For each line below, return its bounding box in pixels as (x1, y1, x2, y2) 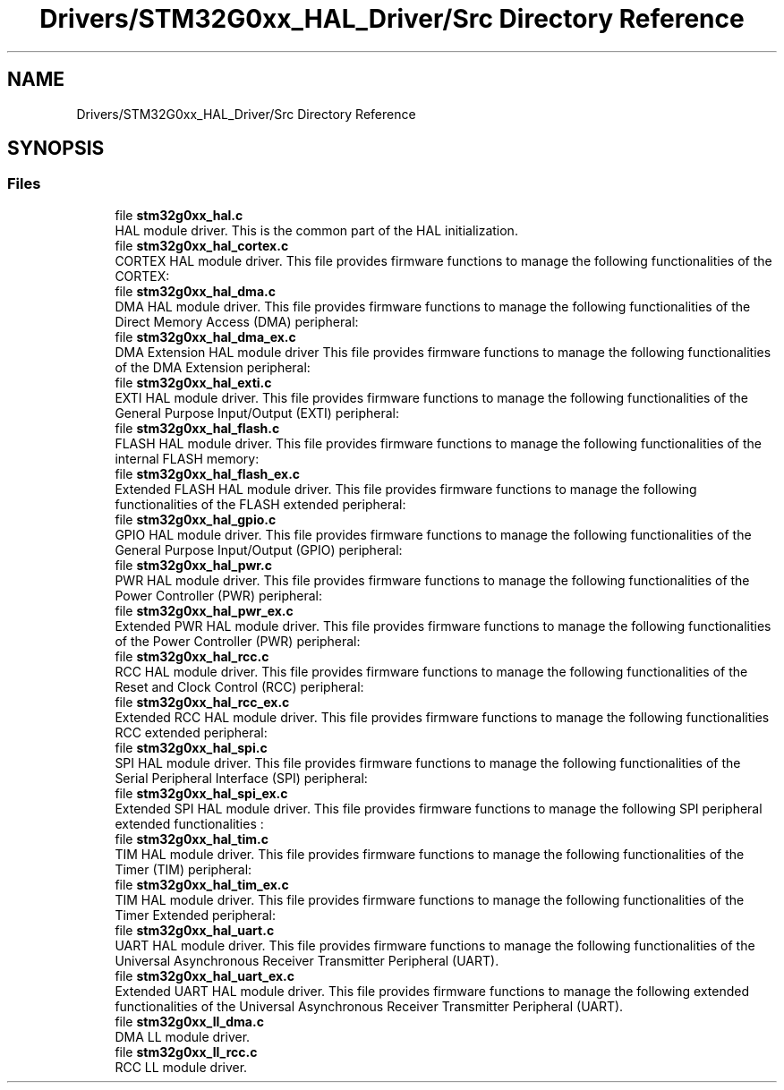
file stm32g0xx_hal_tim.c (115, 830, 268, 847)
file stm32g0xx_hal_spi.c (115, 739, 268, 755)
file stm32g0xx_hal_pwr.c (115, 557, 273, 573)
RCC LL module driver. (115, 1059, 248, 1075)
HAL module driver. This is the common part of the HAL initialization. (115, 222, 518, 238)
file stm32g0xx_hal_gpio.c (115, 511, 277, 527)
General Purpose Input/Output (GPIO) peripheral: (115, 541, 403, 558)
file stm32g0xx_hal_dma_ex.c (115, 328, 296, 345)
